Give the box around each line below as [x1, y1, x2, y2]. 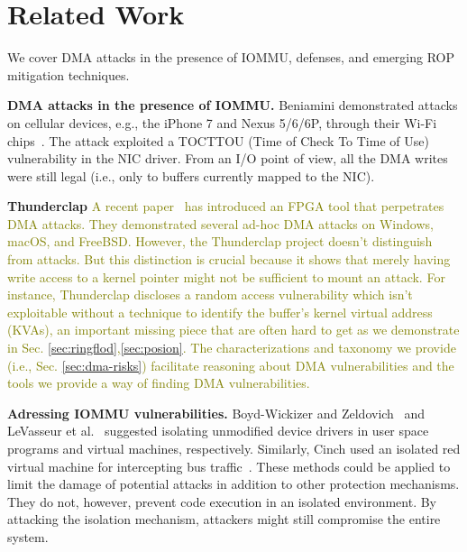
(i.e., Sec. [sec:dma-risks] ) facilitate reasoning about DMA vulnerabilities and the [7, 355, 454, 374]
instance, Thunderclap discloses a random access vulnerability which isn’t [7, 285, 413, 304]
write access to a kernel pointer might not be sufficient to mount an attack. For [7, 267, 445, 286]
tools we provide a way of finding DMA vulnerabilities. [7, 373, 310, 392]
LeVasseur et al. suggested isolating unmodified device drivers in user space [7, 421, 429, 440]
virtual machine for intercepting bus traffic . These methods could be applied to [7, 456, 451, 475]
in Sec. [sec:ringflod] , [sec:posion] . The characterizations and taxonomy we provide [7, 338, 456, 357]
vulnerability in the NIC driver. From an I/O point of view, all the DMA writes [7, 149, 448, 168]
